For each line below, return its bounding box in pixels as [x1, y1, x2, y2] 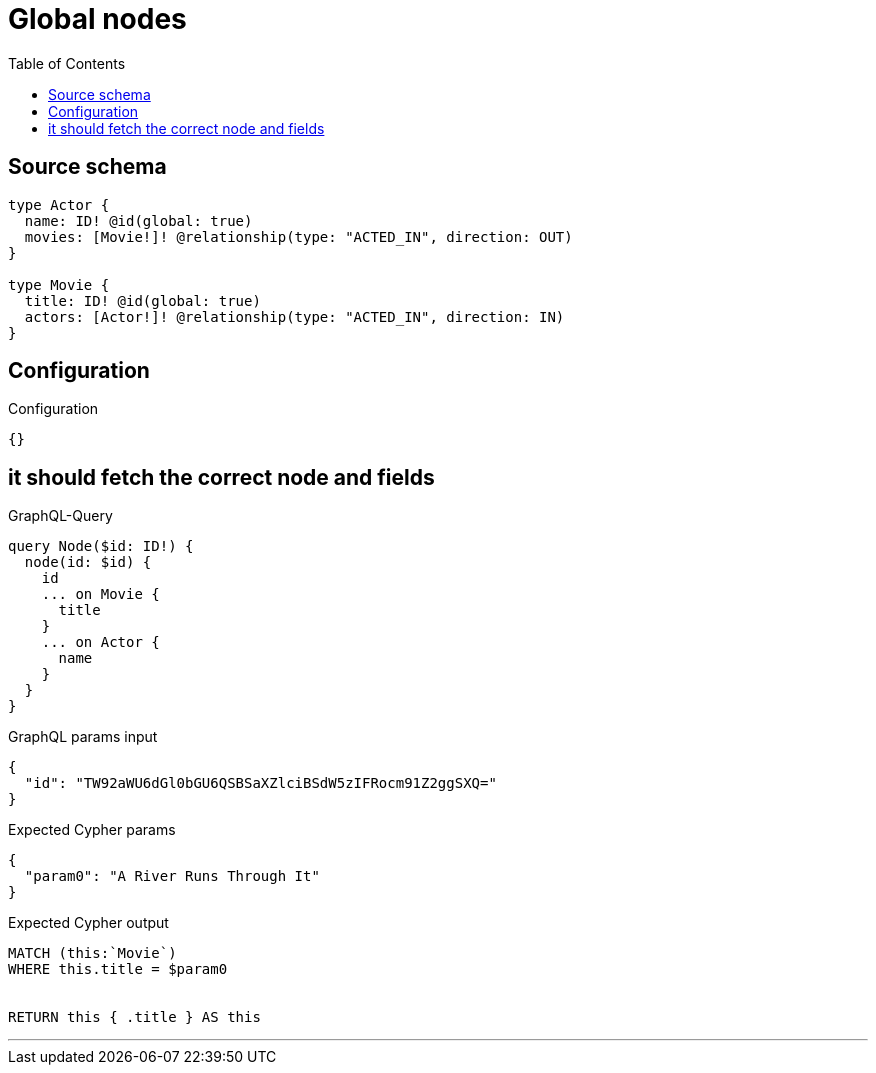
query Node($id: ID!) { [8, 538, 194, 555]
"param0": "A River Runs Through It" [24, 868, 320, 885]
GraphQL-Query [8, 507, 113, 525]
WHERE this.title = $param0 [8, 961, 228, 978]
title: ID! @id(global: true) [24, 292, 261, 309]
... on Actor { [41, 634, 160, 651]
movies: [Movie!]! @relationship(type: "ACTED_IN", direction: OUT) [24, 228, 573, 245]
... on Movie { [41, 586, 160, 603]
